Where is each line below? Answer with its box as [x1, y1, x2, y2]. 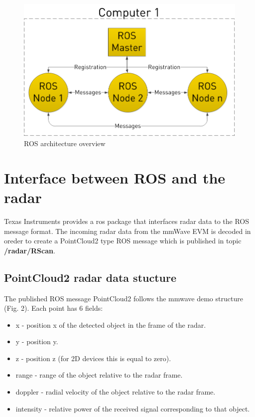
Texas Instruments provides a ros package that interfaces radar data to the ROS [4, 215, 250, 226]
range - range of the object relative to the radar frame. [15, 370, 183, 380]
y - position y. [15, 336, 58, 347]
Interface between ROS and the [4, 167, 226, 188]
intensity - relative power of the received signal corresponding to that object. [15, 403, 250, 414]
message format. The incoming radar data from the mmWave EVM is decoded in [4, 225, 251, 236]
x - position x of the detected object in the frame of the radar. [15, 319, 206, 330]
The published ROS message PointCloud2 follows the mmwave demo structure [4, 293, 243, 303]
